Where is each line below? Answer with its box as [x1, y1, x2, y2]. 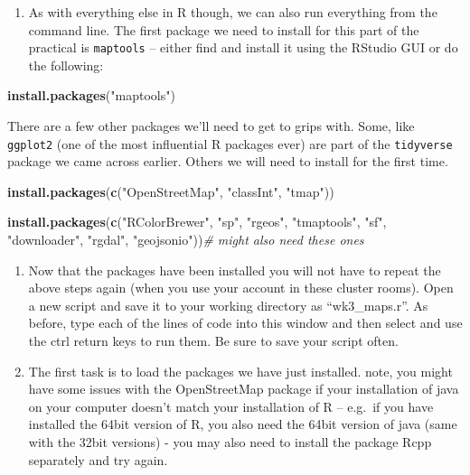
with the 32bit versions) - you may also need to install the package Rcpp [28, 433, 432, 451]
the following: [28, 55, 104, 74]
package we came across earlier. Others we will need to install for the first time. [7, 152, 448, 171]
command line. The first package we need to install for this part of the [28, 20, 419, 39]
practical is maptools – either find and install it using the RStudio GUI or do [28, 38, 458, 57]
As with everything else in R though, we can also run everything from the [28, 3, 437, 21]
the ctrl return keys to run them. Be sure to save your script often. [28, 331, 399, 350]
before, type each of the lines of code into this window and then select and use [28, 313, 463, 332]
